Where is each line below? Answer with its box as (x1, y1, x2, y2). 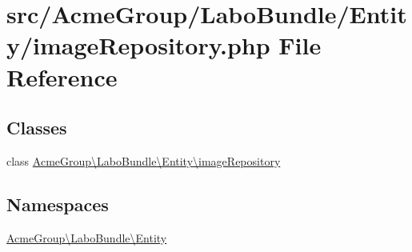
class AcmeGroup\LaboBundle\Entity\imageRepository (6, 152, 281, 169)
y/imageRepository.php (6, 29, 270, 62)
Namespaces (6, 191, 109, 216)
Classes (6, 115, 67, 140)
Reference (6, 60, 118, 93)
